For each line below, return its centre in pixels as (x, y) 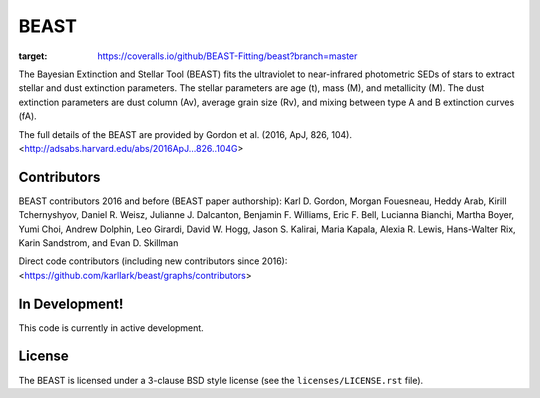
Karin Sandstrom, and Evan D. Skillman (98, 242)
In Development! (71, 303)
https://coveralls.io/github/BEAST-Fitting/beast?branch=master (227, 56)
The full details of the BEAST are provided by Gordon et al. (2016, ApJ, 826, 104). (185, 134)
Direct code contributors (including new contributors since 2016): (153, 261)
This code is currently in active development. (111, 327)
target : (33, 56)
